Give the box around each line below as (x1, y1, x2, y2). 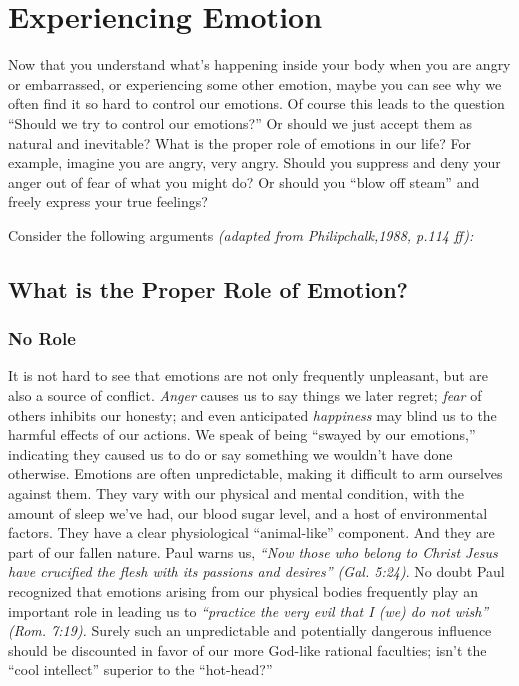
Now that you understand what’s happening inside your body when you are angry (8, 54, 511, 75)
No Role (8, 326, 76, 351)
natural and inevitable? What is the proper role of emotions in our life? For (8, 132, 472, 153)
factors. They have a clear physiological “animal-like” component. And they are (8, 522, 495, 543)
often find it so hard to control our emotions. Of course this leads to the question (8, 93, 505, 114)
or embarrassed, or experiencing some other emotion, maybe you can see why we (8, 73, 502, 94)
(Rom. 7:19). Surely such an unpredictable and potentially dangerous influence (8, 620, 492, 641)
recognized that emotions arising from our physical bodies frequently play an (8, 581, 478, 601)
